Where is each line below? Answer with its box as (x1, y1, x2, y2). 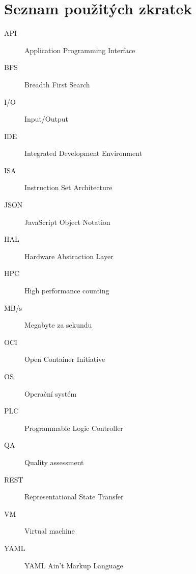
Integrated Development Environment (24, 148, 143, 158)
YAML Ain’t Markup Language (24, 560, 123, 570)
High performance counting (24, 285, 109, 296)
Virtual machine (24, 525, 75, 536)
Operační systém (24, 388, 77, 399)
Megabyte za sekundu (24, 319, 92, 330)
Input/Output (24, 113, 68, 124)
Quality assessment (24, 456, 84, 467)
